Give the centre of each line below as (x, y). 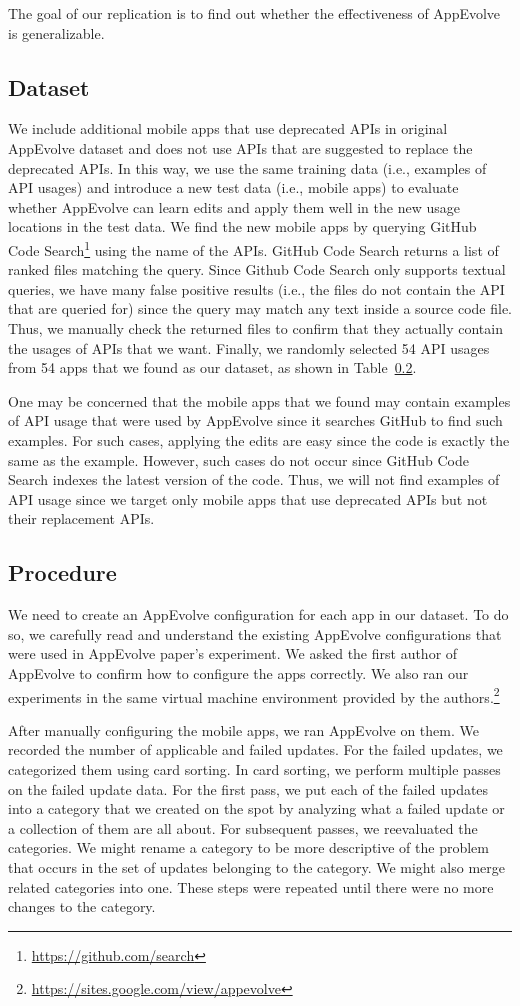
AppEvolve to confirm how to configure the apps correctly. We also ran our (238, 672)
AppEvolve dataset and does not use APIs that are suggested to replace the (240, 147)
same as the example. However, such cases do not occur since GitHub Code (238, 459)
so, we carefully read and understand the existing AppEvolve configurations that (255, 633)
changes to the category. (82, 906)
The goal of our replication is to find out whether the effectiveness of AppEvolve (254, 13)
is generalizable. (56, 32)
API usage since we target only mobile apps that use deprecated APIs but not (248, 498)
